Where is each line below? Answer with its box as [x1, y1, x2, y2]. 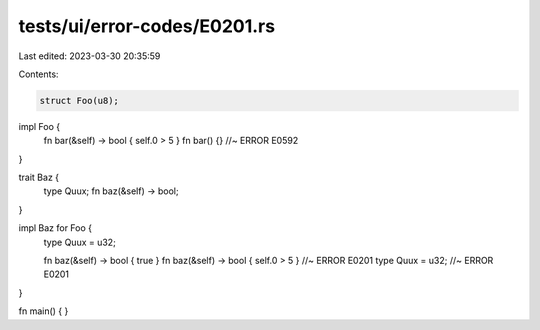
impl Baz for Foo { [18, 222, 93, 234]
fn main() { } [18, 305, 69, 317]
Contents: [18, 68, 59, 80]
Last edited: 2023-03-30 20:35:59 [18, 50, 161, 62]
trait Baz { [18, 171, 60, 184]
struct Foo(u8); [39, 95, 120, 106]
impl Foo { [18, 120, 60, 132]
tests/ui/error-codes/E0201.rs [18, 15, 275, 37]
